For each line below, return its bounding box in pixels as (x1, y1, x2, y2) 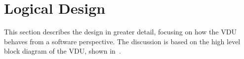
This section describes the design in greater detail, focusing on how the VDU (4, 27, 237, 37)
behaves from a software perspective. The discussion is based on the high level (4, 36, 241, 46)
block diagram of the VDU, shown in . (4, 46, 121, 56)
